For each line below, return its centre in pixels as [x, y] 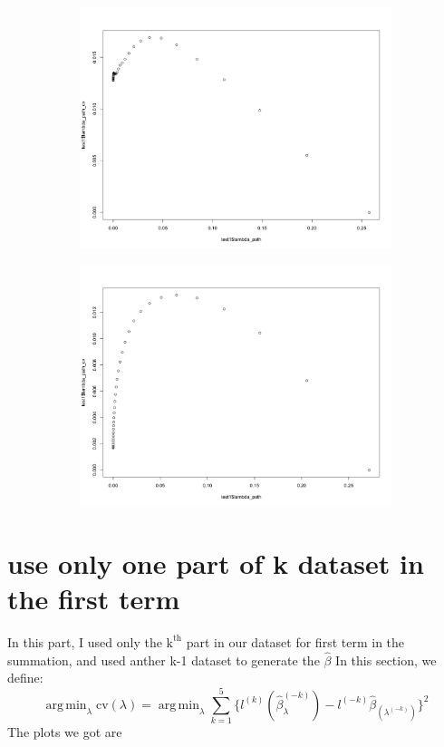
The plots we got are [65, 732]
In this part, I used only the [85, 641]
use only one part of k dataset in [216, 563]
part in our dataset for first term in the [295, 641]
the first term [94, 598]
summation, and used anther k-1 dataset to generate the [164, 660]
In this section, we [386, 660]
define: [25, 678]
